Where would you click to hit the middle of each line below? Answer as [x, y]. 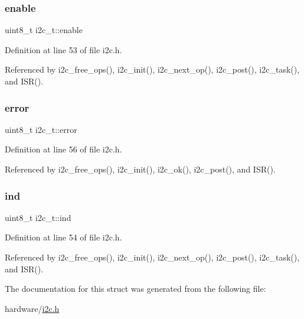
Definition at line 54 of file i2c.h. [63, 237]
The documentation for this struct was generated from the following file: [135, 289]
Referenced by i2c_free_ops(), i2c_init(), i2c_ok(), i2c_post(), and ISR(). [140, 169]
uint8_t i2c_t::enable [44, 30]
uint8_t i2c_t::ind [38, 217]
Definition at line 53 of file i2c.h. [63, 49]
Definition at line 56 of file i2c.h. [63, 149]
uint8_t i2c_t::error [41, 129]
